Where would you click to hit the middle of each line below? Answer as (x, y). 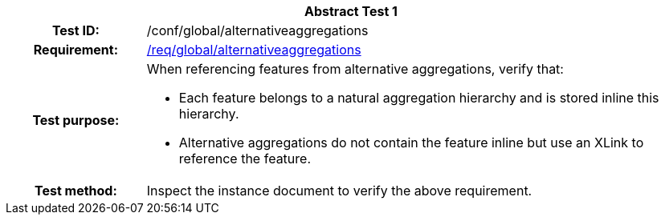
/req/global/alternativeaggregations (254, 50)
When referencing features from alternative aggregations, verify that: (355, 69)
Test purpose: (76, 120)
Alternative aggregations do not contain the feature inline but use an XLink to (411, 143)
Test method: (75, 191)
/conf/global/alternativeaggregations (257, 30)
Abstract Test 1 (351, 11)
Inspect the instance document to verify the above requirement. (339, 191)
